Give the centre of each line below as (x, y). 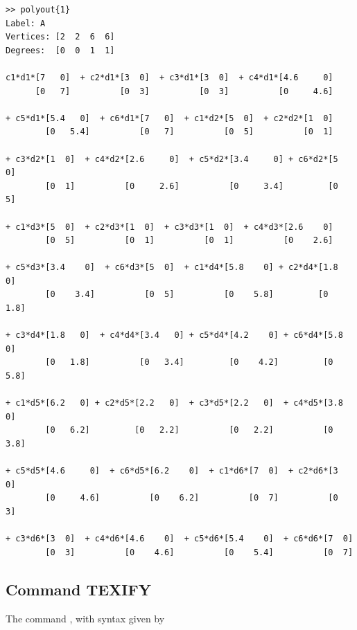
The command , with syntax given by (85, 618)
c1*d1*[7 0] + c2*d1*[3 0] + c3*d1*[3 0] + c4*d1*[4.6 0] (169, 77)
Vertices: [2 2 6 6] (60, 37)
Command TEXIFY (78, 589)
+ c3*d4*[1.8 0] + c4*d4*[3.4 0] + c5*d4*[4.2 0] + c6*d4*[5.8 (174, 335)
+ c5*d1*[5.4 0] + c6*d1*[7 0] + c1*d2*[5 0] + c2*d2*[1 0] (169, 118)
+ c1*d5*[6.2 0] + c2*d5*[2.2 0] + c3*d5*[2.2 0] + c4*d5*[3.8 (174, 403)
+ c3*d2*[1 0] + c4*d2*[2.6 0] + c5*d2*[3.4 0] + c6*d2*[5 (172, 159)
